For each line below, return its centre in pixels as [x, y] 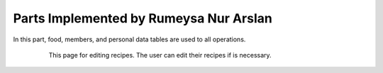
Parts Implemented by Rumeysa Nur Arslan [143, 18]
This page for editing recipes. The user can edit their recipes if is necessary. [160, 55]
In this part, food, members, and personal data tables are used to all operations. [129, 39]
